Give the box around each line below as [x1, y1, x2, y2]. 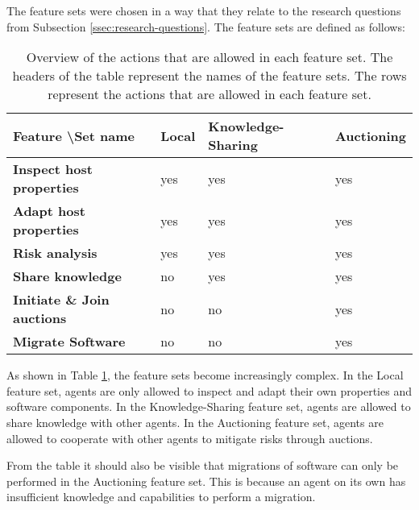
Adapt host [13, 201, 85, 221]
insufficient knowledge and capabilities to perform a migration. [6, 488, 316, 505]
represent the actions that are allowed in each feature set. [48, 85, 371, 104]
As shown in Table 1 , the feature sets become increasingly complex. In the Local [6, 367, 404, 384]
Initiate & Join [13, 290, 110, 309]
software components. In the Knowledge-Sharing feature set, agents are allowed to [6, 398, 411, 415]
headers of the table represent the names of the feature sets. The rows [12, 66, 407, 85]
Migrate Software [13, 332, 126, 351]
